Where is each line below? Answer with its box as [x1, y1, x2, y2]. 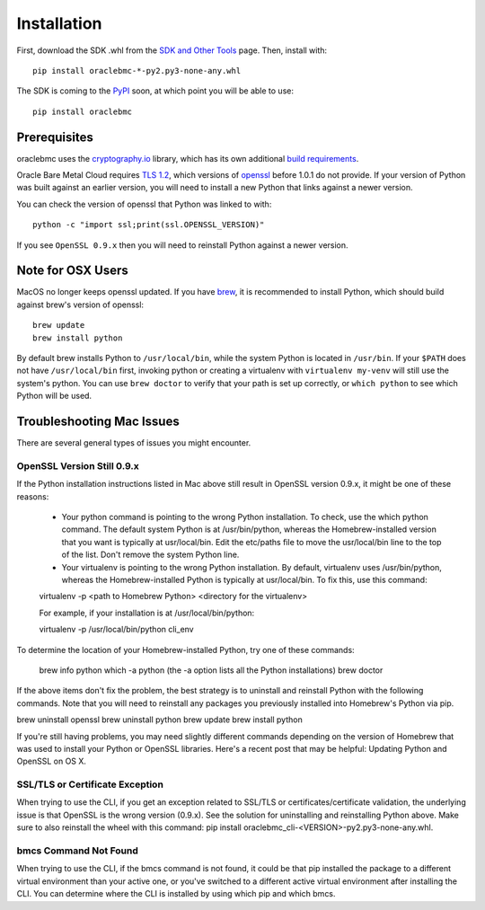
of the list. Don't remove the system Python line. [61, 549, 240, 561]
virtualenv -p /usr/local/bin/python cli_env [39, 624, 194, 635]
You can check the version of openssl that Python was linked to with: [16, 199, 272, 209]
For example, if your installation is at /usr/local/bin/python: [39, 607, 255, 618]
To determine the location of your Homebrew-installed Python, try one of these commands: [16, 644, 355, 655]
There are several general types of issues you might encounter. [16, 437, 251, 448]
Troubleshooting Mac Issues [16, 414, 180, 429]
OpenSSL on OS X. [16, 755, 87, 767]
